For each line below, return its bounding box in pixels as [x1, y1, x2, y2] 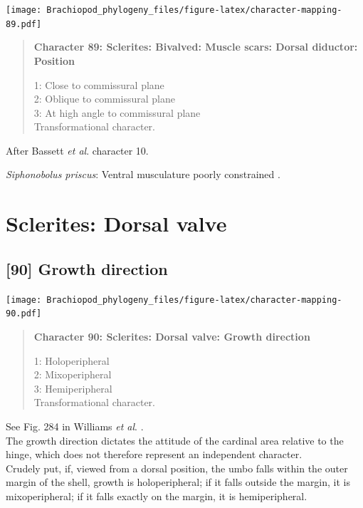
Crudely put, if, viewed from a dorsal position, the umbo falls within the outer [6, 460, 348, 475]
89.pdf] [6, 19, 42, 29]
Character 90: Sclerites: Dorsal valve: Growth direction [33, 328, 310, 343]
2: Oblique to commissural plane [33, 91, 175, 106]
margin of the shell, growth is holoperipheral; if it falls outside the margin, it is [6, 475, 351, 489]
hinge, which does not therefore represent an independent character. [6, 447, 302, 462]
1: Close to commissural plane [33, 77, 164, 92]
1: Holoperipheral [33, 353, 110, 368]
